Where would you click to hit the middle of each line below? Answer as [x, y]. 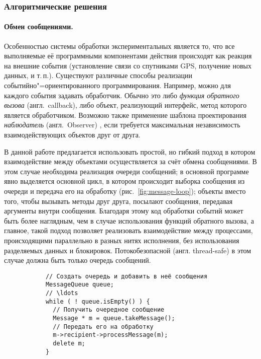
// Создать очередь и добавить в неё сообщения [126, 276]
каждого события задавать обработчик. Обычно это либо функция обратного [122, 95]
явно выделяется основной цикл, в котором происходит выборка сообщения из [124, 181]
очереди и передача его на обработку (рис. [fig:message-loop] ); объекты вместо [125, 191]
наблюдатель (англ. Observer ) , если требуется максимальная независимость [122, 125]
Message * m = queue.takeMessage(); [114, 318]
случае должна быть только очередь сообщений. [78, 260]
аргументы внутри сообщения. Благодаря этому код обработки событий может [124, 211]
